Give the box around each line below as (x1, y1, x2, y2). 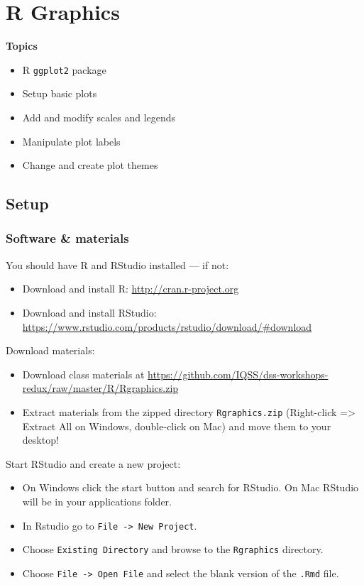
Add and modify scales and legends (22, 109, 176, 124)
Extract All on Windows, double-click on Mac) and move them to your (22, 418, 331, 433)
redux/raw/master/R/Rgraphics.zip (22, 381, 179, 395)
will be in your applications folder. (22, 493, 172, 508)
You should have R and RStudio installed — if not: (6, 257, 229, 272)
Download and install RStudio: (22, 305, 157, 319)
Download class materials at (22, 366, 145, 381)
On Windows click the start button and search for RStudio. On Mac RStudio (22, 480, 359, 495)
